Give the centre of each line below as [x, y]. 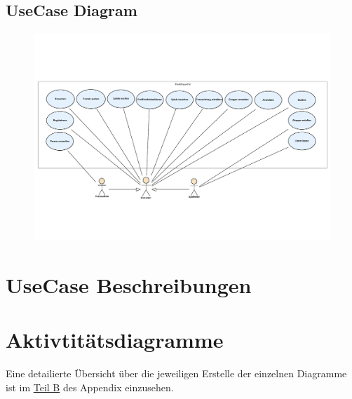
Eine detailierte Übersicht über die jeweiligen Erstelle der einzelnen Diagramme [176, 373]
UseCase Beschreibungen [129, 285]
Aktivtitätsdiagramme [115, 340]
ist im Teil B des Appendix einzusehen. [90, 387]
